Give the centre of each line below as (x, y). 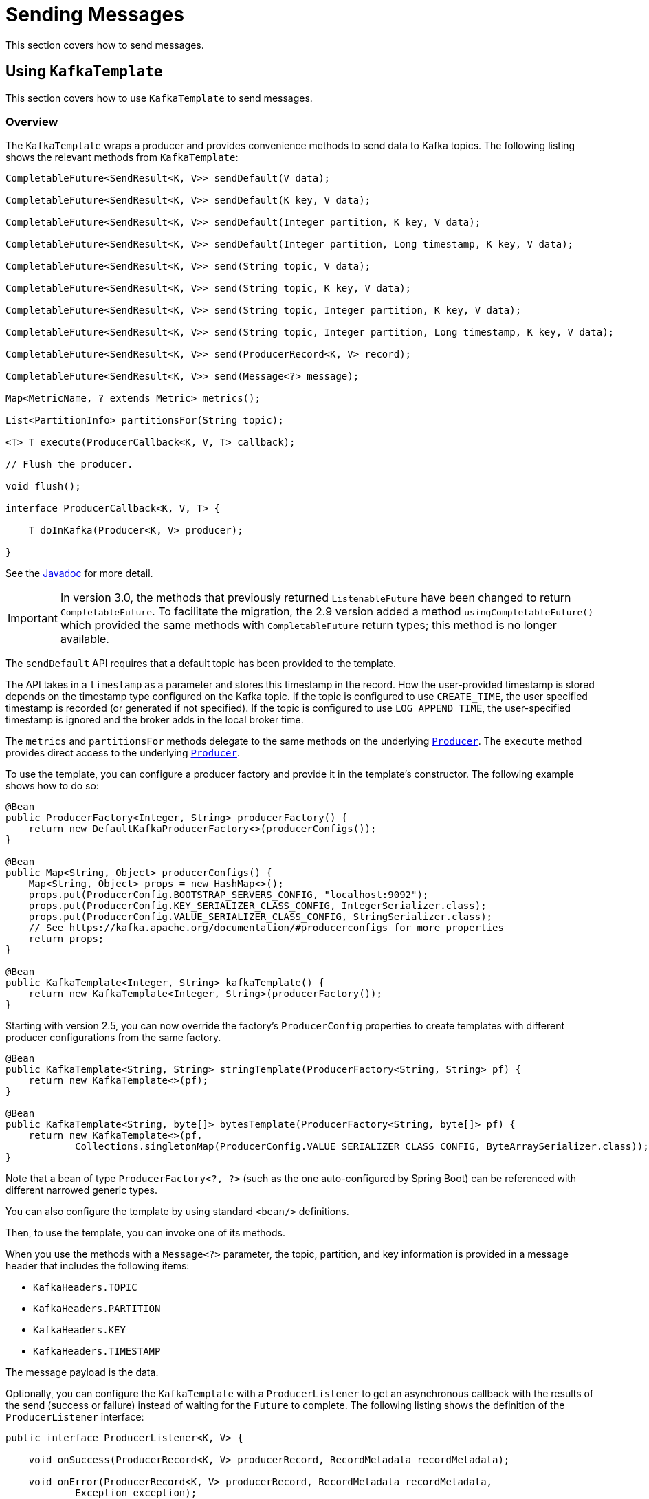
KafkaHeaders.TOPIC (85, 1288)
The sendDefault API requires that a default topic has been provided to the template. (201, 664)
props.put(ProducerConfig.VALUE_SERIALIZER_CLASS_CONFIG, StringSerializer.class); (261, 917)
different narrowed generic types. (81, 1190)
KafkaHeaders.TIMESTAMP (97, 1352)
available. (85, 639)
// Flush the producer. (69, 464)
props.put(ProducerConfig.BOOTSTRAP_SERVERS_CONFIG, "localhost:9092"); (229, 895)
